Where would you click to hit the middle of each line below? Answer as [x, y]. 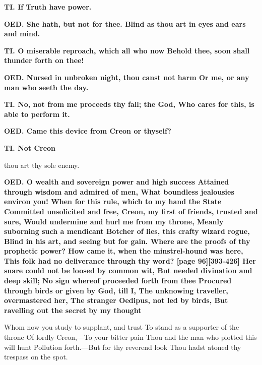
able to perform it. [37, 114]
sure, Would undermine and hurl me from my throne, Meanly [114, 221]
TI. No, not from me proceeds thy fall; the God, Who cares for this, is [129, 104]
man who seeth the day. [46, 87]
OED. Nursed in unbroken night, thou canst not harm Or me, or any [127, 77]
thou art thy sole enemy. [42, 165]
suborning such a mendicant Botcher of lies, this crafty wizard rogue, [127, 231]
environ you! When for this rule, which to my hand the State [113, 201]
